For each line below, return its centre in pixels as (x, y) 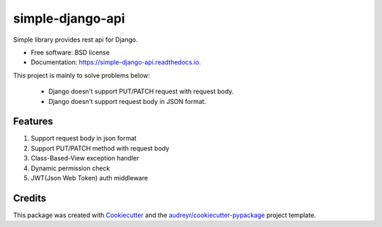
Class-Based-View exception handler (85, 158)
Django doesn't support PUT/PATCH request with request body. (141, 91)
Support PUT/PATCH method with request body (100, 148)
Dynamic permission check (70, 168)
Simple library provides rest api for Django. (75, 40)
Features (33, 121)
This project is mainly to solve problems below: (82, 75)
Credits (30, 198)
